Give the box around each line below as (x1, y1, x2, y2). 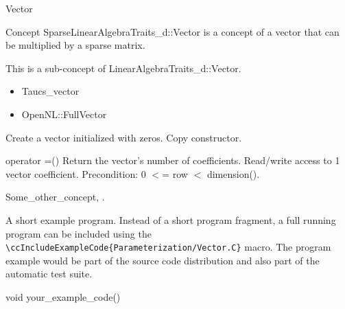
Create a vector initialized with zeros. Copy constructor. (5, 130, 242, 144)
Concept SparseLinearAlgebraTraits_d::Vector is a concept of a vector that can (5, 24, 340, 38)
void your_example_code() (5, 289, 121, 304)
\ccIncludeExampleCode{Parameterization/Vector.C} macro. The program (5, 240, 331, 254)
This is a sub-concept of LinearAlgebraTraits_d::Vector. (5, 60, 241, 75)
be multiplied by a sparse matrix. (5, 38, 145, 52)
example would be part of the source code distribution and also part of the (5, 253, 320, 267)
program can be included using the (5, 226, 152, 240)
